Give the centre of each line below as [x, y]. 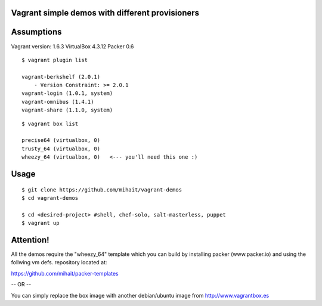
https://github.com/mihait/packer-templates [65, 273]
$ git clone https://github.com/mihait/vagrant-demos [102, 190]
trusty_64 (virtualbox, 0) [61, 149]
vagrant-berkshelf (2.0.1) [61, 77]
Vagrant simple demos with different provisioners [105, 13]
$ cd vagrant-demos [50, 198]
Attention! [30, 240]
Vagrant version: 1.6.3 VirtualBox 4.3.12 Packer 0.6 [72, 46]
